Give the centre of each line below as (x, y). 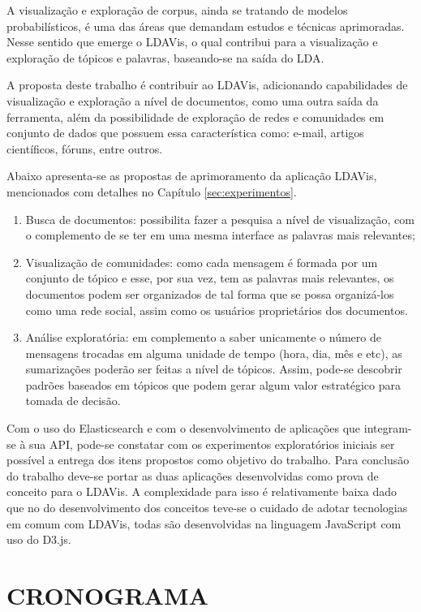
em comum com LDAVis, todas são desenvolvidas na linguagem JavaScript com (204, 523)
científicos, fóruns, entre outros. (85, 148)
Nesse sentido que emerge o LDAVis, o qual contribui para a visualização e (192, 42)
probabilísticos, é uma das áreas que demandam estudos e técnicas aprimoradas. (206, 26)
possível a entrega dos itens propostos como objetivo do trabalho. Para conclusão (208, 460)
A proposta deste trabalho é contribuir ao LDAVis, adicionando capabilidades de (207, 85)
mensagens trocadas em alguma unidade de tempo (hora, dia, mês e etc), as (214, 353)
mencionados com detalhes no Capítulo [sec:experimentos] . (152, 191)
